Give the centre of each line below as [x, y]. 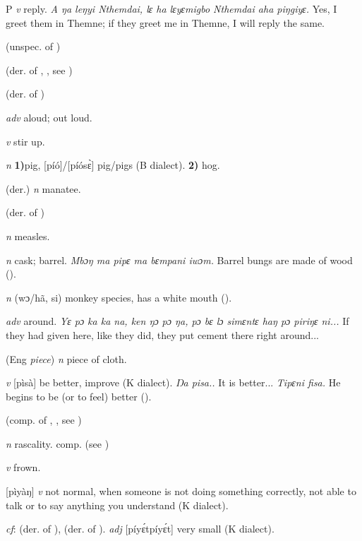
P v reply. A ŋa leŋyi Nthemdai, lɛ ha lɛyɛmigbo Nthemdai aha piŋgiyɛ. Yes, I [171, 8]
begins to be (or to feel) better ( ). [79, 396]
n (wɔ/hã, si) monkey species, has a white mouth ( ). [119, 297]
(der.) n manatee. [43, 188]
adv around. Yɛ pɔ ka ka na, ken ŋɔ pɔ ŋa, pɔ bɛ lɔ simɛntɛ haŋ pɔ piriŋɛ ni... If [177, 321]
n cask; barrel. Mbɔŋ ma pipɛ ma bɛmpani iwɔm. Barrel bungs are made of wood [179, 260]
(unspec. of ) [33, 46]
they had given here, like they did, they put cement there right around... [162, 334]
